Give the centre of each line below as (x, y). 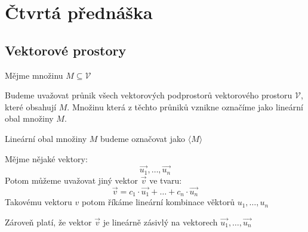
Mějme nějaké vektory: (46, 158)
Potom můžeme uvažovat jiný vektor (72, 180)
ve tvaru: (166, 180)
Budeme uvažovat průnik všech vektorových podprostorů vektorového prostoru (149, 95)
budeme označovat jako (143, 138)
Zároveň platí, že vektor (48, 222)
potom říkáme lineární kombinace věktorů (158, 202)
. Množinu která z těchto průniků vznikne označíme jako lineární (185, 106)
